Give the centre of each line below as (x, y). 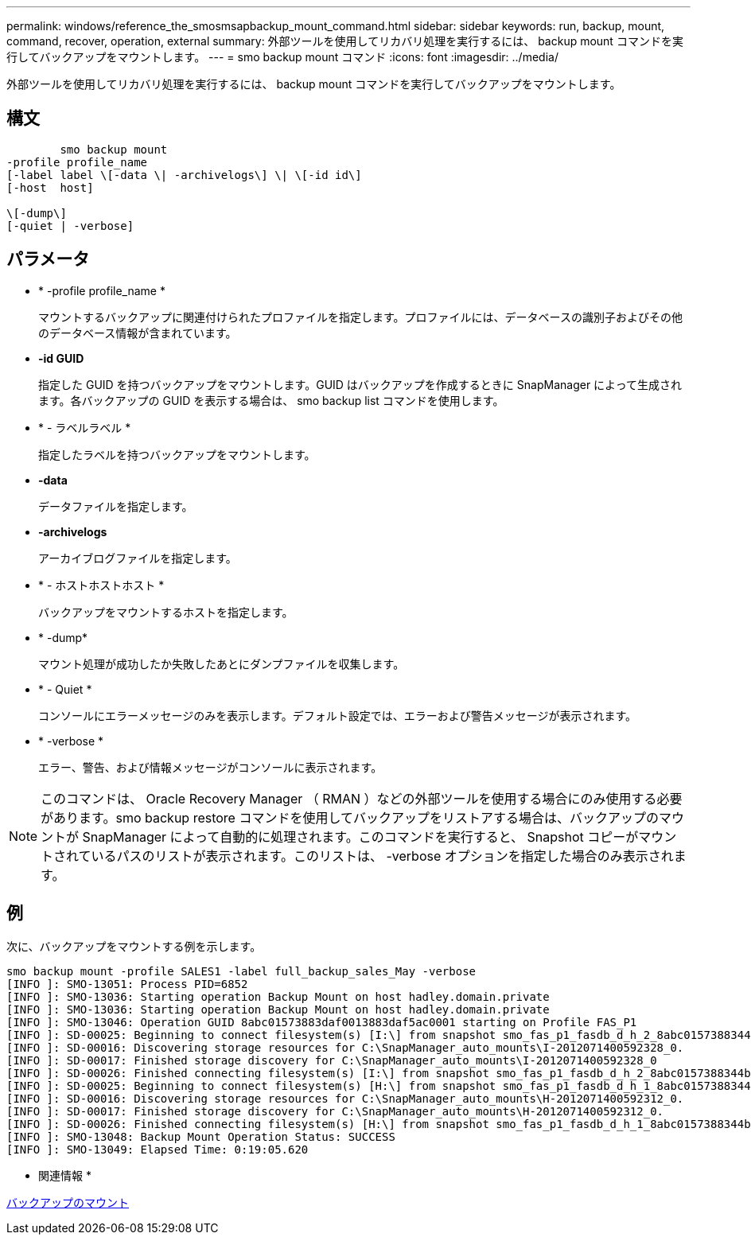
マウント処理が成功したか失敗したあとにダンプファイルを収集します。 (222, 663)
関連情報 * (65, 1175)
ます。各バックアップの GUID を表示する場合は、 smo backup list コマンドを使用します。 (271, 400)
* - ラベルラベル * (85, 427)
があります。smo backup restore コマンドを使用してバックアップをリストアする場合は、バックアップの (350, 817)
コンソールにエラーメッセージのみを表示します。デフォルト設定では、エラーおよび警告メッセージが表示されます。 (338, 715)
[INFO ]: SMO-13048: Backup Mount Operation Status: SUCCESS (201, 1136)
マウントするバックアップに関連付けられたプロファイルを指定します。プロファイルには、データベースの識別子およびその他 (360, 317)
